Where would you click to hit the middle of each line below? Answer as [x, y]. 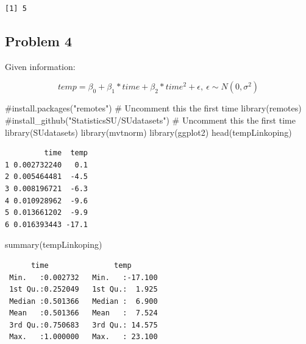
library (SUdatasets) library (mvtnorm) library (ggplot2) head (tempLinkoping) [148, 132]
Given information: [40, 66]
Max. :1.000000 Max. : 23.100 [84, 337]
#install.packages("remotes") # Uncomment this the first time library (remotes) [153, 108]
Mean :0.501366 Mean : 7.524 [84, 313]
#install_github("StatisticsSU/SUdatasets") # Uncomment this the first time [150, 120]
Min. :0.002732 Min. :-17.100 [84, 277]
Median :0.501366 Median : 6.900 [84, 301]
